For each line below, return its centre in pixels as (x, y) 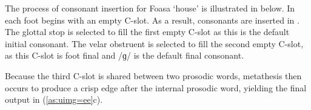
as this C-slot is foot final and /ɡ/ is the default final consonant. (125, 55)
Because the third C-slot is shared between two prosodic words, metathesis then (153, 75)
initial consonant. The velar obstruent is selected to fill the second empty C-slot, (154, 43)
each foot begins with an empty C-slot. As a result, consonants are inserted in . (152, 20)
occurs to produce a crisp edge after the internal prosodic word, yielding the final (156, 87)
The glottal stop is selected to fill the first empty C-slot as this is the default (147, 32)
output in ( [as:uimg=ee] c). (54, 99)
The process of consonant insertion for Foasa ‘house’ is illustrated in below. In (150, 8)
